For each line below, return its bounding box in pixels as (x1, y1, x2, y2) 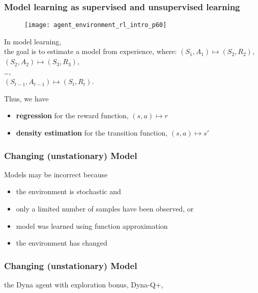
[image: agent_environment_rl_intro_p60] (24, 21, 167, 29)
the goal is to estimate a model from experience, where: (4, 46, 177, 57)
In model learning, (4, 36, 62, 46)
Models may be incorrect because (4, 169, 108, 179)
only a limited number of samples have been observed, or (16, 203, 194, 214)
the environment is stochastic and (16, 186, 121, 197)
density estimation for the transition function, (16, 127, 168, 138)
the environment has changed (16, 237, 107, 248)
